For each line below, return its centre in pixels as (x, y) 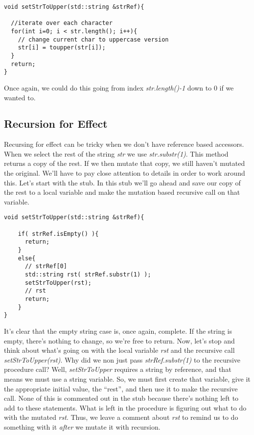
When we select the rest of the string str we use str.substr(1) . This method (116, 153)
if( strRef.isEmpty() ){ (58, 234)
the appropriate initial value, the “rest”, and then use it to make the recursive (121, 388)
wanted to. (20, 97)
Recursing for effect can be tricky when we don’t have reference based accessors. (124, 144)
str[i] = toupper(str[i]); (62, 48)
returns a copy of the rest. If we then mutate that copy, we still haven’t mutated (125, 163)
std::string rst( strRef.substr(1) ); (88, 275)
